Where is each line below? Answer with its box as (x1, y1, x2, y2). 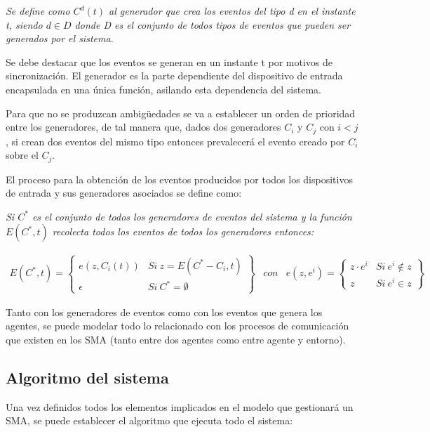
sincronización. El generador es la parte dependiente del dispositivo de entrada (6, 68, 343, 83)
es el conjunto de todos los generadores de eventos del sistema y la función (32, 209, 352, 223)
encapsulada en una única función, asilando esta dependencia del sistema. (6, 81, 321, 96)
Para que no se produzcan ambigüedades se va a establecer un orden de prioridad (6, 105, 356, 120)
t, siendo (6, 17, 43, 32)
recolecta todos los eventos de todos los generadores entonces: (52, 224, 314, 239)
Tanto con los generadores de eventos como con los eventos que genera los (6, 304, 323, 319)
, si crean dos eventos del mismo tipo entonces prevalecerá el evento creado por (6, 133, 345, 148)
